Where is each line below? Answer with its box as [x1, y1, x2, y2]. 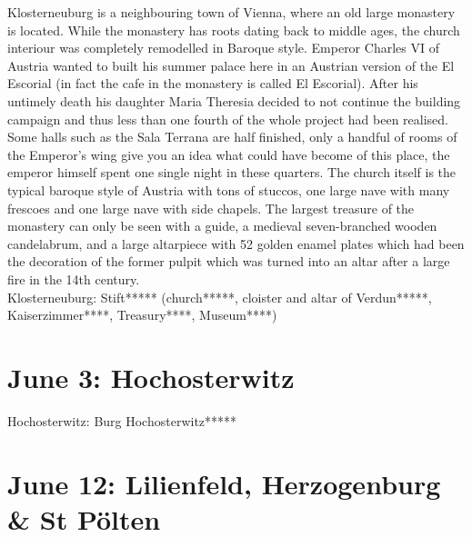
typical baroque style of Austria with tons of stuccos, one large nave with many [7, 180, 450, 199]
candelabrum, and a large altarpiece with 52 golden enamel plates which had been [7, 234, 465, 253]
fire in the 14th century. [7, 269, 140, 288]
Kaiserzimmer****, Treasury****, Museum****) [7, 305, 277, 324]
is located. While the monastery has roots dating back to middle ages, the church [7, 20, 460, 39]
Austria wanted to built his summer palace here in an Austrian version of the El [7, 55, 455, 75]
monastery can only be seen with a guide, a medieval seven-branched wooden [7, 216, 437, 235]
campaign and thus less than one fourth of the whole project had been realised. [7, 109, 449, 128]
